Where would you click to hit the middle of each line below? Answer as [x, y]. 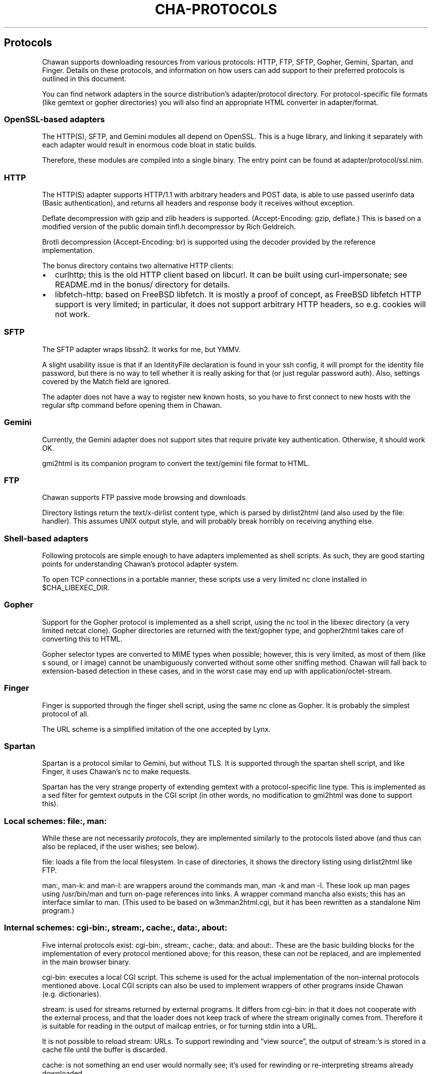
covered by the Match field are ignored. [106, 381]
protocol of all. [66, 714]
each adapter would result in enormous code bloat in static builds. [149, 145]
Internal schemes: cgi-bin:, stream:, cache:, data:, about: [116, 928]
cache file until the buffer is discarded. [105, 1049]
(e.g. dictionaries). [72, 994]
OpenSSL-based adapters [54, 119]
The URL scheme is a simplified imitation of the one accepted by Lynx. [156, 729]
